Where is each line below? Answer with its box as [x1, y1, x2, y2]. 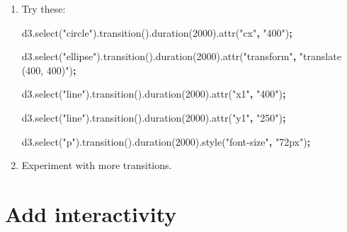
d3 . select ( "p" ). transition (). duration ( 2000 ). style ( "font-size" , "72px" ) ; [21, 134, 311, 149]
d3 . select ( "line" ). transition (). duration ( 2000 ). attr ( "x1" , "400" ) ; [21, 86, 286, 101]
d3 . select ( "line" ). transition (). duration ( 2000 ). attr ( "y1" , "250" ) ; [21, 110, 286, 124]
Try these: [21, 1, 66, 16]
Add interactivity [5, 199, 177, 228]
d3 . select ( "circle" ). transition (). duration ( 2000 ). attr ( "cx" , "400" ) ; [21, 25, 292, 40]
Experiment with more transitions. [21, 158, 172, 173]
